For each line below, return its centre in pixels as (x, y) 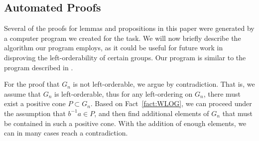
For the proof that (32, 84)
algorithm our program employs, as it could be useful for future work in (114, 48)
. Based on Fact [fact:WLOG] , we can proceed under (171, 103)
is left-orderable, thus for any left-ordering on (124, 93)
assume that (23, 93)
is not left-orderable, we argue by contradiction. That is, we (164, 84)
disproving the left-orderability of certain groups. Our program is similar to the (125, 57)
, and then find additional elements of (152, 113)
